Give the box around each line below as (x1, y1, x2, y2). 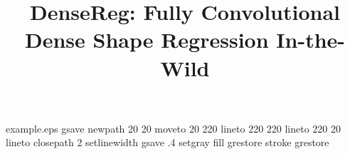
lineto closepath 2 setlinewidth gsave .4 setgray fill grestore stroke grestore (6, 135, 329, 150)
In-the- (276, 25, 346, 54)
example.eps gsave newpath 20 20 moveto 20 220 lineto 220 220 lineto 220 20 (6, 120, 341, 135)
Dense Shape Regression (24, 25, 269, 54)
